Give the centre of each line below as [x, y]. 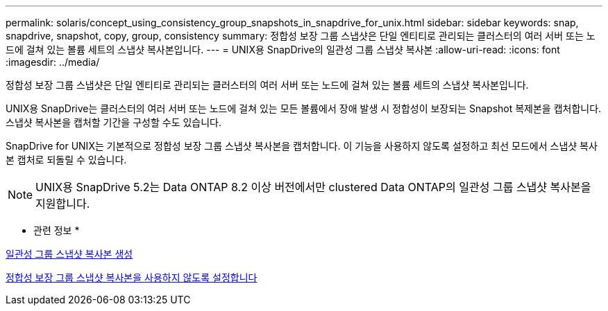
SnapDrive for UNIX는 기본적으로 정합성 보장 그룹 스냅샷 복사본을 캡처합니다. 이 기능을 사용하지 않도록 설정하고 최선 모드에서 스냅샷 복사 [302, 146]
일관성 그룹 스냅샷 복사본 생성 [69, 254]
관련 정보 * [57, 230]
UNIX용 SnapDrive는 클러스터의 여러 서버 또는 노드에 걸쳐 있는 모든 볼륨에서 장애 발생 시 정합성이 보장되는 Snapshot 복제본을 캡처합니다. [304, 108]
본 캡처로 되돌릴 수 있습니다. [66, 160]
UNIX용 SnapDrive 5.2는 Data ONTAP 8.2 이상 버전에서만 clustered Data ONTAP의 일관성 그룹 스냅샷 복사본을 [313, 187]
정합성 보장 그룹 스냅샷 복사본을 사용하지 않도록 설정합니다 [132, 277]
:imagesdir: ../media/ [53, 62]
